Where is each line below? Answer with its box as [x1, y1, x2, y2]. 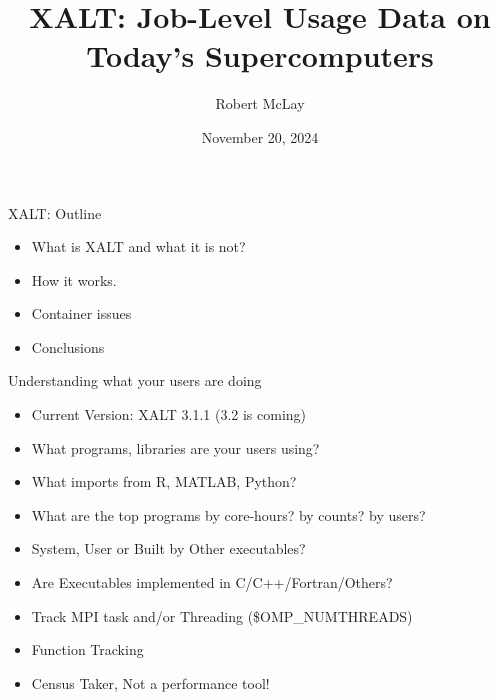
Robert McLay [215, 93, 305, 114]
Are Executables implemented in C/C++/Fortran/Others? [31, 572, 393, 593]
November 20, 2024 [201, 126, 319, 147]
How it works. [31, 269, 117, 290]
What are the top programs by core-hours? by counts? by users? [31, 504, 426, 525]
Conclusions [31, 336, 105, 357]
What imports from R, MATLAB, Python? [31, 471, 297, 492]
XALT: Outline [8, 202, 102, 223]
